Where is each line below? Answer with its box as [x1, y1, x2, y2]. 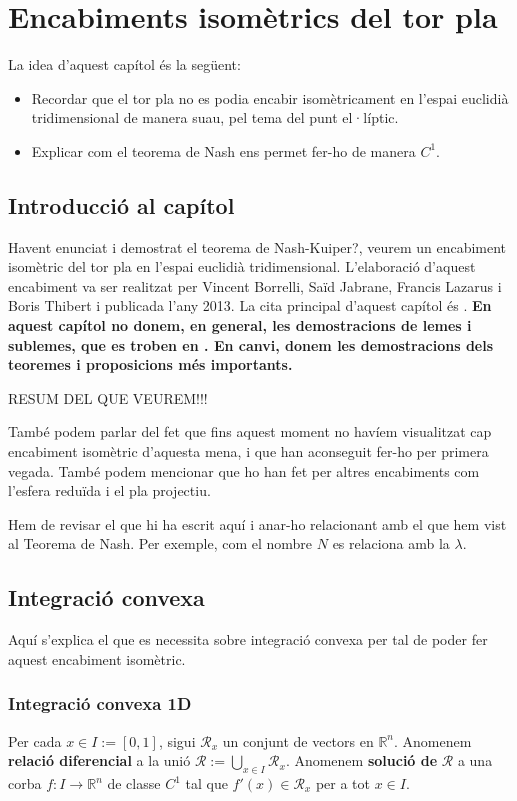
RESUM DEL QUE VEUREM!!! [8, 387, 208, 408]
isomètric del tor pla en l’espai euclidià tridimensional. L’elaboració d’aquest [8, 256, 476, 277]
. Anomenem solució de [285, 750, 438, 771]
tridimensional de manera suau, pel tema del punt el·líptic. [31, 107, 399, 128]
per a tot [315, 773, 370, 794]
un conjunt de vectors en [222, 730, 374, 751]
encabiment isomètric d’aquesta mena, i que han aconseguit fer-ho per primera [8, 441, 489, 462]
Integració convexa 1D [8, 691, 192, 716]
